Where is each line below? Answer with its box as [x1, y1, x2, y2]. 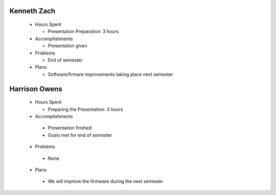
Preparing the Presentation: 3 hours [48, 106, 123, 112]
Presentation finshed [48, 125, 92, 131]
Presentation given [48, 43, 88, 49]
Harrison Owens [9, 85, 62, 93]
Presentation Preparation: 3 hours [48, 29, 119, 35]
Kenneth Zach [9, 7, 56, 15]
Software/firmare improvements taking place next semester [48, 71, 173, 77]
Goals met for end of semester [48, 132, 112, 138]
